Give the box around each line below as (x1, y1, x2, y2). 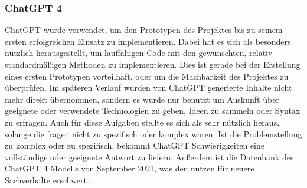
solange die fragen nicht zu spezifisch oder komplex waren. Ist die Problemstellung (5, 127, 302, 140)
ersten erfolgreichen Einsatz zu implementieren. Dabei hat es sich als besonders (5, 35, 291, 47)
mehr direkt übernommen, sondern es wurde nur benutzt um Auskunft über (5, 93, 279, 105)
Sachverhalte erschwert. (5, 173, 89, 186)
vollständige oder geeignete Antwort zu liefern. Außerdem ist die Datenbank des (5, 150, 294, 163)
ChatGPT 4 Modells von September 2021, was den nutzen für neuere (5, 162, 254, 174)
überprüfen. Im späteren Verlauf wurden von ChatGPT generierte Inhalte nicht (5, 81, 292, 94)
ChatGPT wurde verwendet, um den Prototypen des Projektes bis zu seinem (5, 24, 283, 36)
